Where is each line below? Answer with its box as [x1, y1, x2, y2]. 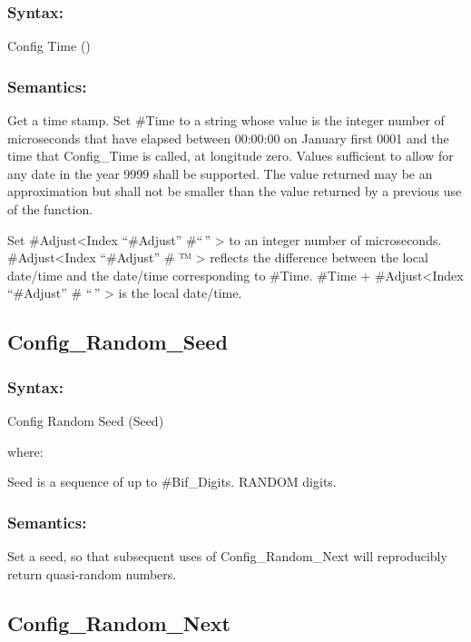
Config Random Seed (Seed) [7, 410, 164, 430]
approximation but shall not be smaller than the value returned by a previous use [7, 182, 462, 201]
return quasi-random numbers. [7, 564, 177, 583]
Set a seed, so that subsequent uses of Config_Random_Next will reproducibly [7, 546, 447, 565]
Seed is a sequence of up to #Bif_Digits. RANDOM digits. [7, 472, 337, 491]
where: [7, 441, 44, 460]
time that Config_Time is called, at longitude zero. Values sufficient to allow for [7, 146, 454, 165]
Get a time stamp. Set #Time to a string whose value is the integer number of [7, 111, 445, 130]
